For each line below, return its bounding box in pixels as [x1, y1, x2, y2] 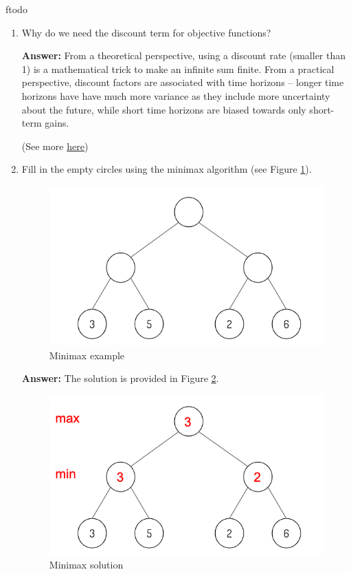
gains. [45, 116, 69, 130]
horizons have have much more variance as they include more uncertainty [21, 88, 330, 103]
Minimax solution [49, 557, 124, 571]
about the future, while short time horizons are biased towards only [21, 102, 306, 116]
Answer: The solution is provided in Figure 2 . [21, 371, 219, 385]
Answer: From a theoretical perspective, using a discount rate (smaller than [21, 48, 346, 63]
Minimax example [49, 348, 125, 362]
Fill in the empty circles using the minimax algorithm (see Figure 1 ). [21, 162, 312, 176]
